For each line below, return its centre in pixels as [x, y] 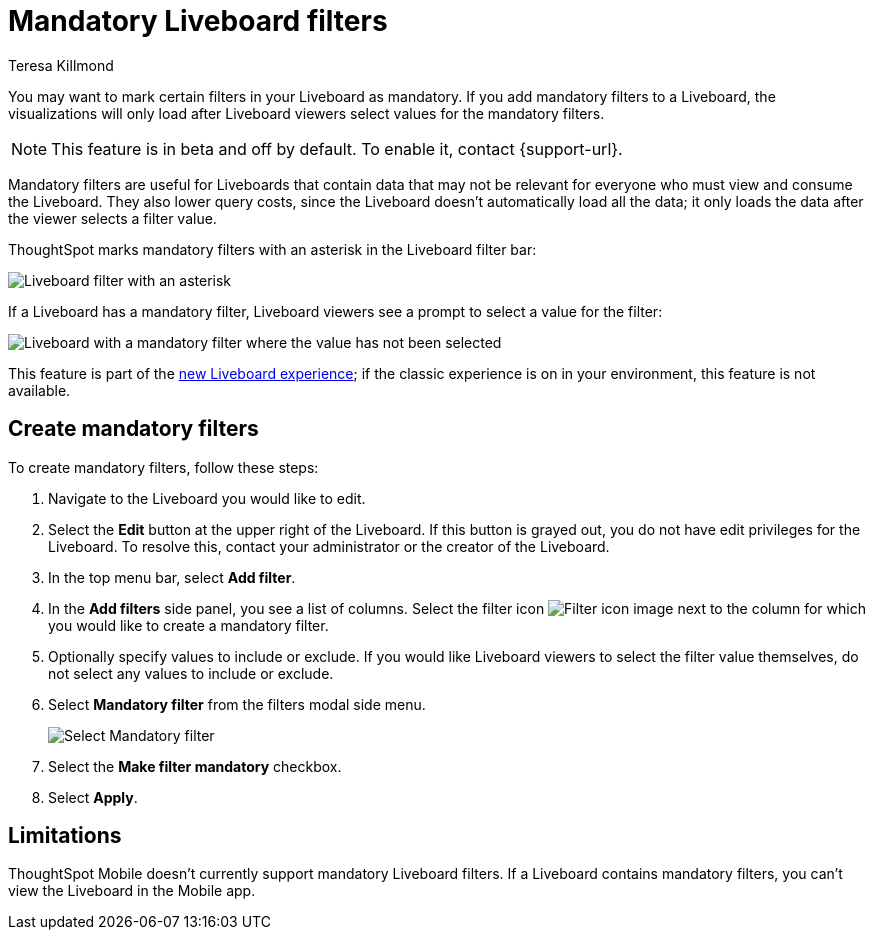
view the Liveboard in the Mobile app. [132, 891]
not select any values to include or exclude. [191, 673]
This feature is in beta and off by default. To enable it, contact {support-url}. [337, 148]
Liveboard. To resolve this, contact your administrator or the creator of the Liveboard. [329, 546]
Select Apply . [93, 797]
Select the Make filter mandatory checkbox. [195, 766]
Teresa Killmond [61, 65]
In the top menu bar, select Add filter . [172, 577]
